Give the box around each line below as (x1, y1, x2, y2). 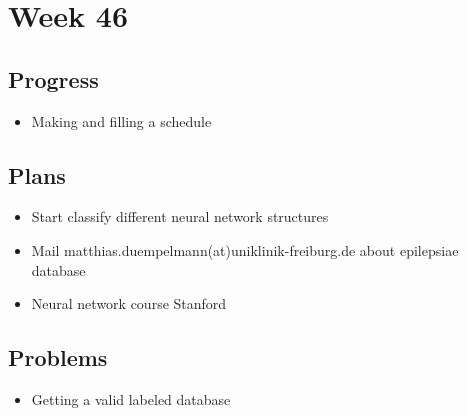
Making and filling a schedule (31, 110, 212, 131)
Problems (8, 342, 108, 373)
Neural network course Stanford (31, 293, 227, 314)
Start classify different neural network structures (31, 206, 329, 227)
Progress (8, 63, 99, 94)
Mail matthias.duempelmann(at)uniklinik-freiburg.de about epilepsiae (31, 239, 459, 260)
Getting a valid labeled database (31, 388, 231, 409)
